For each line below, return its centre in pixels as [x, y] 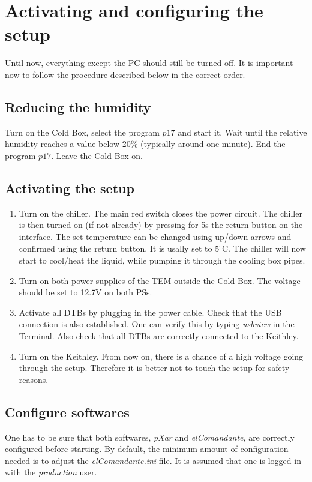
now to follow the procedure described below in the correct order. [125, 74]
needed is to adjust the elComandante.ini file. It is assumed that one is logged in [153, 460]
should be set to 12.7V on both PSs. [85, 292]
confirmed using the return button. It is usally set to [115, 248]
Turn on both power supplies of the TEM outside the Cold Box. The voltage [160, 280]
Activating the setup [70, 188]
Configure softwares [67, 411]
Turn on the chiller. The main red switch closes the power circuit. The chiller [160, 213]
